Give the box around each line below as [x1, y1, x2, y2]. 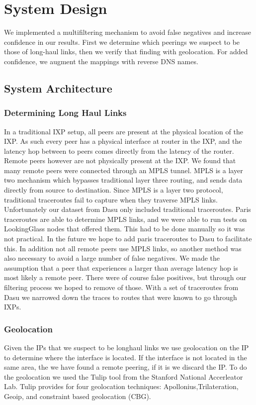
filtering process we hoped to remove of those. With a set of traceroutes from [4, 282, 239, 292]
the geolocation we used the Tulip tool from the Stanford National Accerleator [4, 371, 243, 382]
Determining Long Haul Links [4, 106, 127, 119]
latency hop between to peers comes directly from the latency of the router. [4, 145, 234, 156]
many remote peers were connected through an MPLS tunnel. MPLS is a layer [4, 165, 243, 175]
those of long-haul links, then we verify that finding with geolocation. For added [4, 46, 248, 57]
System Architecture [4, 80, 112, 96]
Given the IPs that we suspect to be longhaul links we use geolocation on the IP [4, 342, 249, 352]
